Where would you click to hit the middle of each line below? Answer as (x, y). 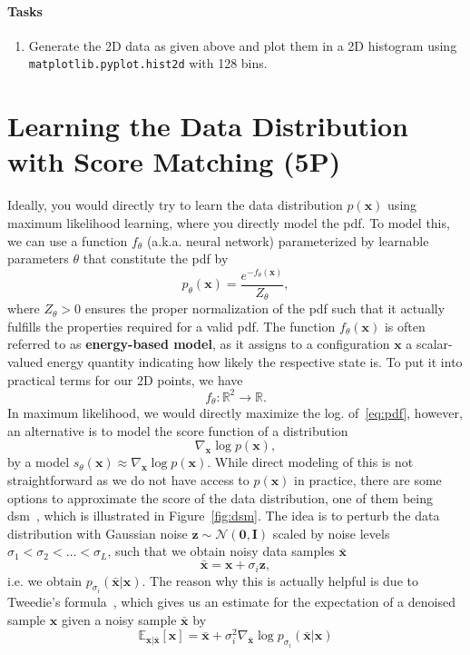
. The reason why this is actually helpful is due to (280, 580)
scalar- (434, 344)
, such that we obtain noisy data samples (221, 551)
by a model (39, 462)
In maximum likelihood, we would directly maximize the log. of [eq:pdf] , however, (235, 413)
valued (25, 362)
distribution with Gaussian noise (98, 533)
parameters (38, 258)
